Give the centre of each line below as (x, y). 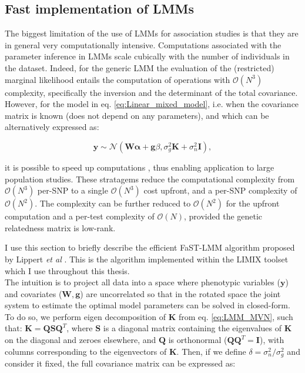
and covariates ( (33, 293)
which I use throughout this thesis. (67, 270)
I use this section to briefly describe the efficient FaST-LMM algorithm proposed (150, 247)
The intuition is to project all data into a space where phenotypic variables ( (143, 282)
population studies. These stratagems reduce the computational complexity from (150, 179)
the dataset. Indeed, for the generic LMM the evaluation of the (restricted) (140, 67)
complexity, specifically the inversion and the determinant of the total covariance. (151, 92)
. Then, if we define (211, 351)
